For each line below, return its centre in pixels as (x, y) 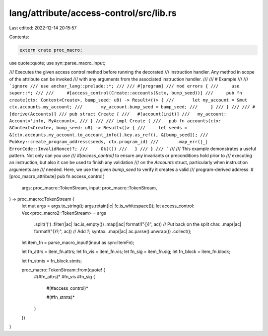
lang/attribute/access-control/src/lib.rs (93, 13)
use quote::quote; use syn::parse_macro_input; (57, 63)
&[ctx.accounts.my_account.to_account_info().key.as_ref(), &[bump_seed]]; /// (109, 135)
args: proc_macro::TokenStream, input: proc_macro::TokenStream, (89, 188)
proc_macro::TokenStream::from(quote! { (63, 270)
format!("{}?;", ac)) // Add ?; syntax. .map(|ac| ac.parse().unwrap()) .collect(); (113, 231)
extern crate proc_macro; (51, 50)
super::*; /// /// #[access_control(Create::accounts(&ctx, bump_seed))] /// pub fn (126, 93)
